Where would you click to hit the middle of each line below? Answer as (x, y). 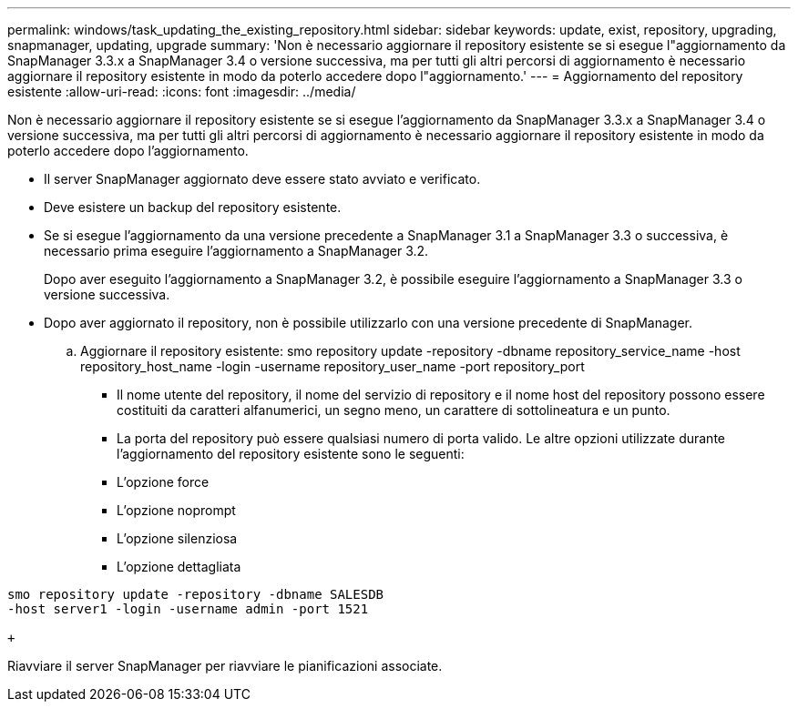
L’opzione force (163, 482)
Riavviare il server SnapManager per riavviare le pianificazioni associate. (225, 666)
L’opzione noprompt (176, 510)
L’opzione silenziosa (177, 538)
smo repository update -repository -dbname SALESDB (196, 594)
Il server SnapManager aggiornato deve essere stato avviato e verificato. (262, 179)
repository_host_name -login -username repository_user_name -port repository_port (332, 366)
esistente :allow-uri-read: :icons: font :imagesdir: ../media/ (182, 91)
